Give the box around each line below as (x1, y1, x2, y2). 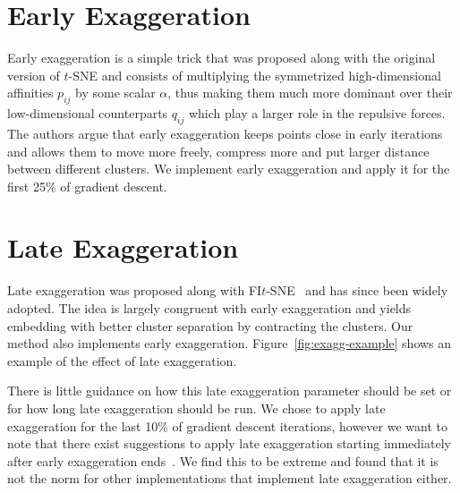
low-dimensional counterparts (7, 104, 168, 123)
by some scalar (75, 83, 156, 102)
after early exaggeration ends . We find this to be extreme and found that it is (7, 451, 439, 470)
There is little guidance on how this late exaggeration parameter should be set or (7, 381, 452, 400)
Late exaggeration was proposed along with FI (7, 281, 262, 300)
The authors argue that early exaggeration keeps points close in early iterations (7, 123, 443, 142)
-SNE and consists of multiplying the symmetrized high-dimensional (68, 65, 441, 84)
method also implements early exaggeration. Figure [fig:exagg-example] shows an (7, 334, 452, 353)
